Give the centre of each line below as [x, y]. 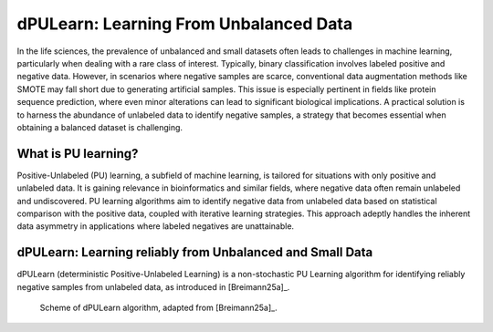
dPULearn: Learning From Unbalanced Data [185, 24]
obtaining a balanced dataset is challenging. [100, 127]
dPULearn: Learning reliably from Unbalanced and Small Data [195, 252]
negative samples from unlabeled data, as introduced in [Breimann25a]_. [153, 286]
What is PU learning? [78, 154]
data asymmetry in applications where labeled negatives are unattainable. [156, 226]
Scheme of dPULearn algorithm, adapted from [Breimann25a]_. [158, 308]
